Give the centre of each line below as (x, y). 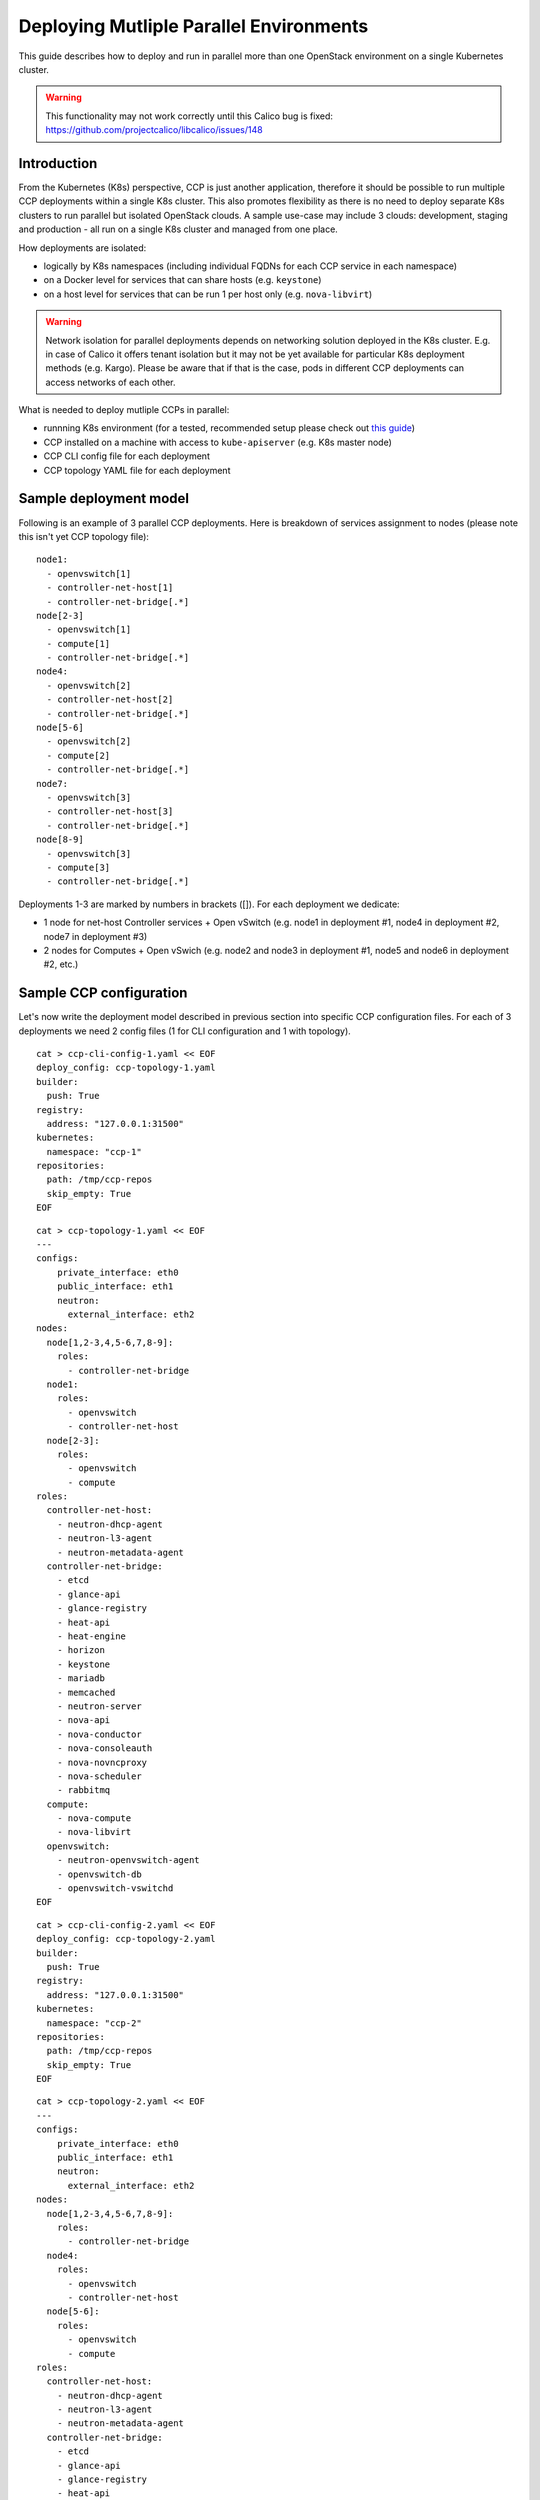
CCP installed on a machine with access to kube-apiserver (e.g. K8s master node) (217, 442)
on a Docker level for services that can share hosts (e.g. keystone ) (182, 280)
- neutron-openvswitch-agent (128, 1860)
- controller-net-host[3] (110, 811)
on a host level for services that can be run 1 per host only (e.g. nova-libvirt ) (208, 294)
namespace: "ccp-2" (94, 2023)
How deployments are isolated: (82, 247)
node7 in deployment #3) (95, 936)
